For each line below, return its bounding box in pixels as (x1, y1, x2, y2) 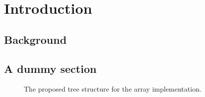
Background (4, 32, 67, 47)
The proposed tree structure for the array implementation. (24, 84, 202, 94)
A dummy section (4, 61, 97, 76)
